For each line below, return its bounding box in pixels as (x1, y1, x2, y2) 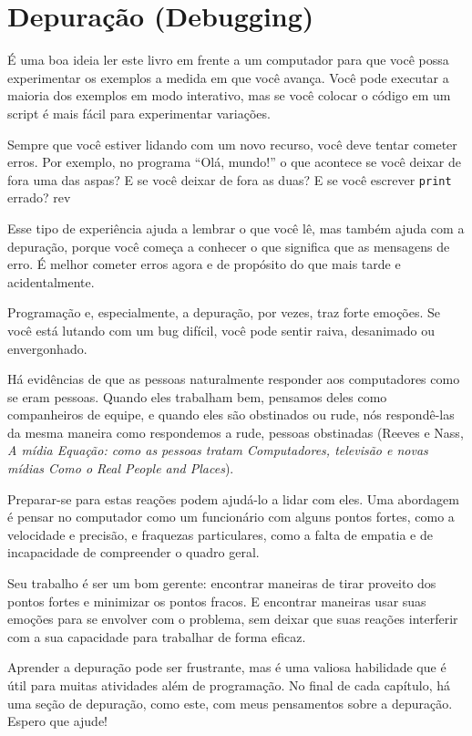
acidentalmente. (7, 272, 95, 291)
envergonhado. (7, 338, 87, 358)
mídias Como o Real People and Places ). (7, 459, 234, 478)
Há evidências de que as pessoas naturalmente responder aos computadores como (7, 369, 460, 389)
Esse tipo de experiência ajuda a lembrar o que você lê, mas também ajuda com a (7, 218, 465, 237)
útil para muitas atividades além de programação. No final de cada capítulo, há (7, 676, 451, 694)
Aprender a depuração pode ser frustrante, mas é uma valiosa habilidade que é (7, 658, 446, 677)
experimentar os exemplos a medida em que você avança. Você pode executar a (7, 67, 449, 87)
